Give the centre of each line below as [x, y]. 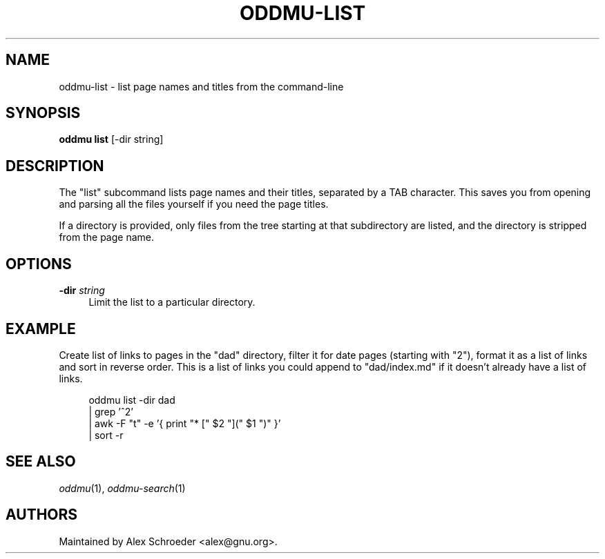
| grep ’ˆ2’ [111, 411]
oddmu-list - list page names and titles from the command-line [201, 86]
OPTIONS [39, 264]
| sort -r [106, 435]
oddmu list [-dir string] [111, 139]
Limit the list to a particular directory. [172, 302]
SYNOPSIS [43, 113]
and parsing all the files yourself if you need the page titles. [194, 204]
